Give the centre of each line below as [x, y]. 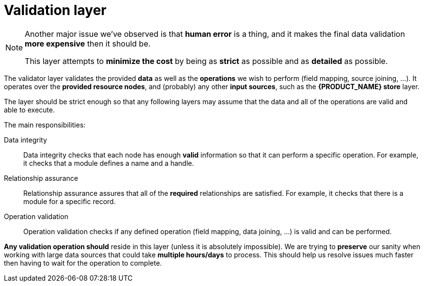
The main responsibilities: [45, 125]
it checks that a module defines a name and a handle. [109, 163]
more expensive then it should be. [88, 43]
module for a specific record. [70, 201]
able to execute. [29, 110]
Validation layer [55, 10]
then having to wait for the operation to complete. [83, 263]
